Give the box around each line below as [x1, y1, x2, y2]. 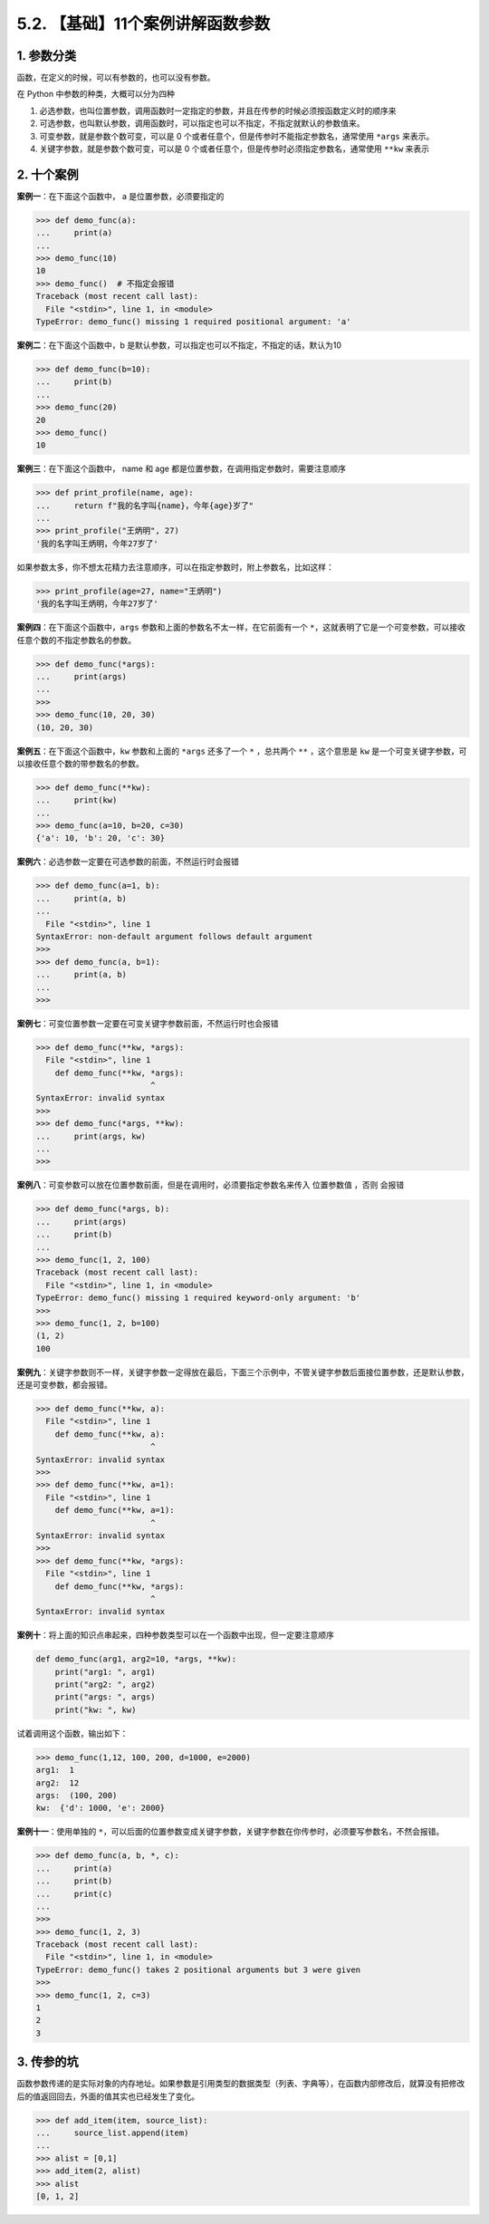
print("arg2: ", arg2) [54, 1680, 156, 1690]
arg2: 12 [35, 1777, 80, 1788]
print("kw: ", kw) [54, 1704, 137, 1715]
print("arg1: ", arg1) [54, 1667, 156, 1677]
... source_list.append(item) [35, 2128, 189, 2138]
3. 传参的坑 [16, 2055, 79, 2070]
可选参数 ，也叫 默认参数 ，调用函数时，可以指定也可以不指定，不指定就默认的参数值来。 [39, 118, 365, 129]
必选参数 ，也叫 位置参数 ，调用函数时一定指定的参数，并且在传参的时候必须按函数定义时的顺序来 [39, 105, 397, 116]
